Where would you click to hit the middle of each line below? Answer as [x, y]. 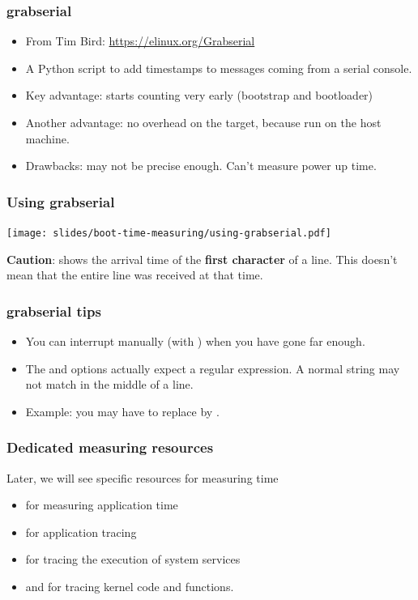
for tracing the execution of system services [133, 559]
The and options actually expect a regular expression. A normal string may [213, 368]
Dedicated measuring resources [110, 447]
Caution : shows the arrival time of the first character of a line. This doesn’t [202, 259]
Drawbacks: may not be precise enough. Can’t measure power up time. [201, 166]
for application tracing [81, 532]
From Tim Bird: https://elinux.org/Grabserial [140, 41]
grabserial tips [54, 311]
